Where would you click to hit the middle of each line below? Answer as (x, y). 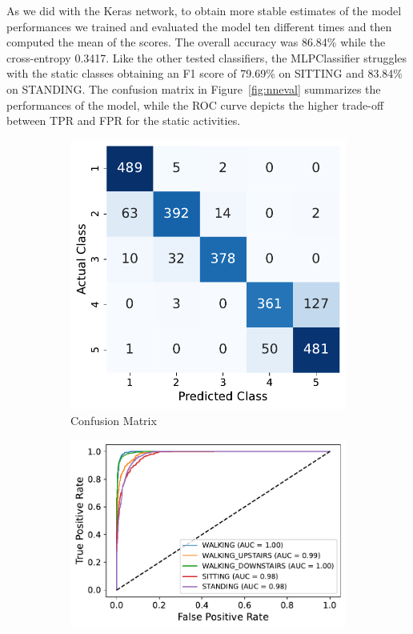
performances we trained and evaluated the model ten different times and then (199, 26)
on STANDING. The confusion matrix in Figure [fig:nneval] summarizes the (194, 88)
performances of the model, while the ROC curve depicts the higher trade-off (195, 104)
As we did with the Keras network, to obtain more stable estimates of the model (204, 10)
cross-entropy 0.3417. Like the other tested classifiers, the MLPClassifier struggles (207, 57)
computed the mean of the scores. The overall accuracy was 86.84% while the (196, 42)
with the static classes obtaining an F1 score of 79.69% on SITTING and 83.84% (204, 73)
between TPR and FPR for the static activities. (124, 120)
